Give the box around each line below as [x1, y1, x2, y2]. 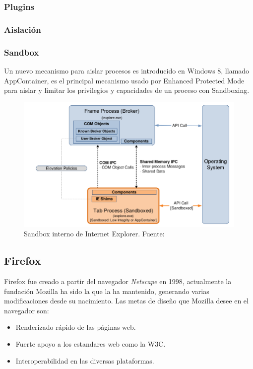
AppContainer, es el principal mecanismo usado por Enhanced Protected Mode [4, 75, 245, 85]
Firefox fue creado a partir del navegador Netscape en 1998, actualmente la [4, 276, 232, 286]
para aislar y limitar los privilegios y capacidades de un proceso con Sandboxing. [4, 85, 250, 95]
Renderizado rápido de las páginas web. [15, 322, 136, 332]
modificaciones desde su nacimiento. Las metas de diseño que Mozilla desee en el [4, 295, 249, 306]
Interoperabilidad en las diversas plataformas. [15, 355, 154, 366]
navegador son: [4, 305, 49, 315]
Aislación [4, 23, 41, 35]
